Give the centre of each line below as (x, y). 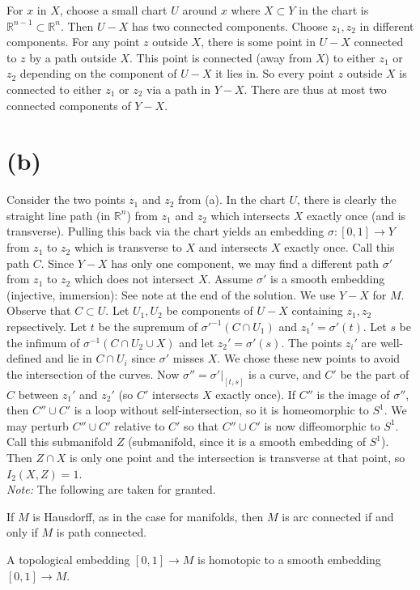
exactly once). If (256, 394)
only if (22, 532)
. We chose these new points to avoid (309, 358)
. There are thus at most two (315, 89)
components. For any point (73, 42)
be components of (210, 310)
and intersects (233, 247)
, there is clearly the (346, 199)
